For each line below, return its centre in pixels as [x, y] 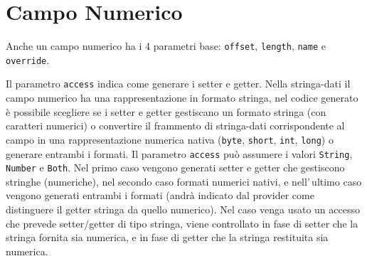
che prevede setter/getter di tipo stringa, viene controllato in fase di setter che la [182, 223]
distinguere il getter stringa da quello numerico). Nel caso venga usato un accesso [183, 209]
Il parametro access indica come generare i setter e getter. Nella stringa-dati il [178, 84]
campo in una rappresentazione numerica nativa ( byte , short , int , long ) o [170, 139]
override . [28, 59]
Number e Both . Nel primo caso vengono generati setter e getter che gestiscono [175, 167]
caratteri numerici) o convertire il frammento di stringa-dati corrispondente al [175, 126]
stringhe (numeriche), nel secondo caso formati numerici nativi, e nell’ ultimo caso [184, 181]
